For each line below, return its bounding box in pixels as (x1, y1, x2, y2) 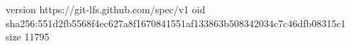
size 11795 (6, 29, 50, 44)
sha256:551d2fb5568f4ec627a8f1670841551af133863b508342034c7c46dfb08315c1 (6, 15, 346, 30)
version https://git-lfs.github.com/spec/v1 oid (6, 2, 206, 16)
